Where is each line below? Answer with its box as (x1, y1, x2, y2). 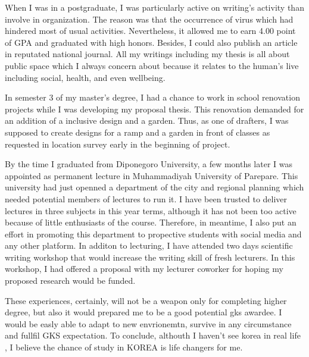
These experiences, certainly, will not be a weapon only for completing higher (5, 294, 287, 306)
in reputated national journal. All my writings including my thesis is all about (5, 48, 290, 60)
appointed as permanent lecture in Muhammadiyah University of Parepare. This (5, 169, 298, 181)
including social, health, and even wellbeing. (5, 71, 166, 83)
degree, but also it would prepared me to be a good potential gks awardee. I (5, 306, 282, 318)
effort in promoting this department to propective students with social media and (5, 227, 302, 240)
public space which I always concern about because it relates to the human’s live (5, 59, 299, 71)
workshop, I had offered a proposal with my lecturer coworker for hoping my (5, 262, 283, 275)
